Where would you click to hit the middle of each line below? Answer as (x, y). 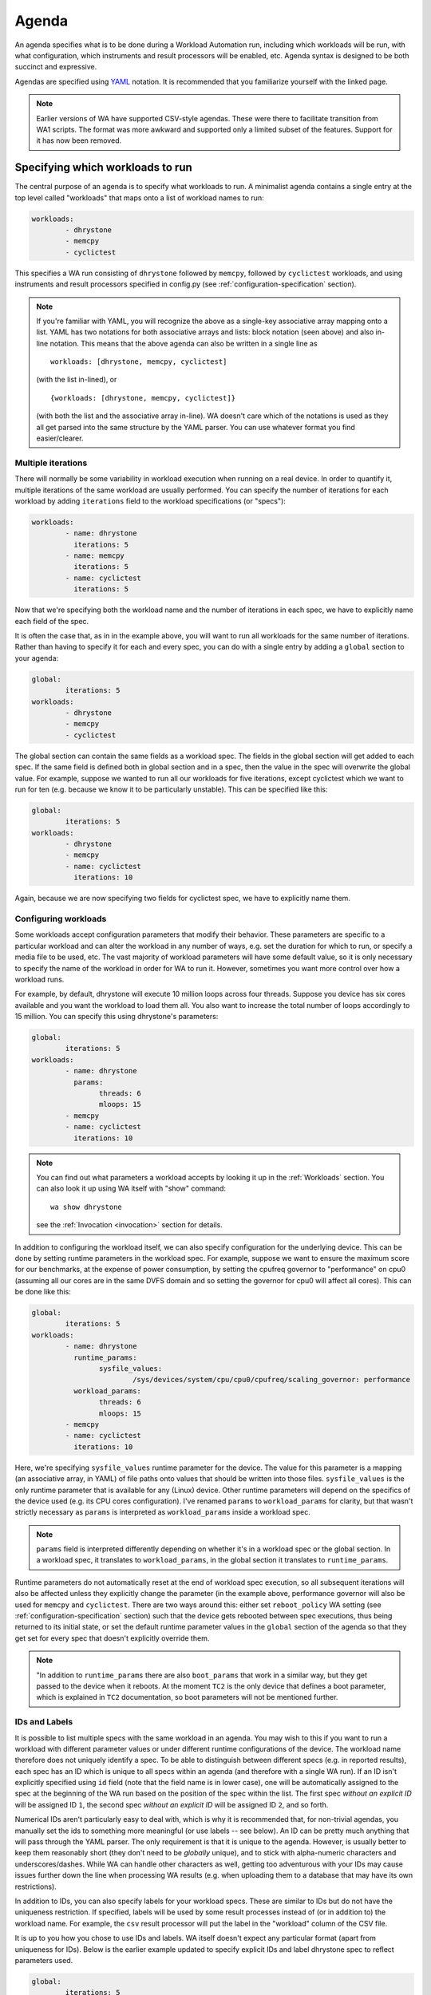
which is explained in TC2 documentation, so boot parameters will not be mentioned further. (187, 1697)
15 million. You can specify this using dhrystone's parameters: (117, 1017)
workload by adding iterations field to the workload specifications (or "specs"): (150, 501)
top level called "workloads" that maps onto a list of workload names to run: (139, 198)
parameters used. (44, 1960)
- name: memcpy (95, 556)
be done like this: (43, 1292)
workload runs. (40, 979)
